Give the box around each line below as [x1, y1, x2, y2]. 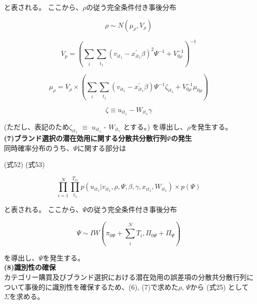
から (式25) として [190, 281, 249, 292]
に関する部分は [77, 142, 126, 153]
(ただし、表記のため [4, 121, 69, 131]
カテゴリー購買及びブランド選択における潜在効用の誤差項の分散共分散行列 [4, 271, 247, 282]
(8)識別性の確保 [4, 262, 56, 272]
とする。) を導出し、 [123, 121, 187, 131]
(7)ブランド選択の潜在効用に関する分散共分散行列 [4, 133, 167, 143]
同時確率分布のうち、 [4, 142, 73, 153]
